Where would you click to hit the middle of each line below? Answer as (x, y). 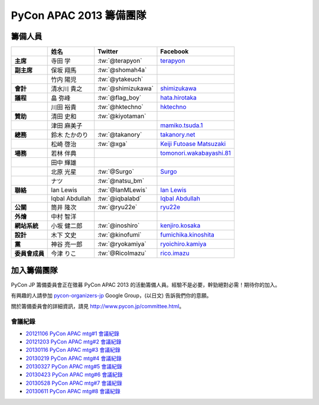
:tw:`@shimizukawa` (126, 89)
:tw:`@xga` (113, 144)
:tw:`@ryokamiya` (122, 244)
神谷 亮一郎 (67, 244)
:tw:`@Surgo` (116, 171)
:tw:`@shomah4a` (122, 70)
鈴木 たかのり (70, 135)
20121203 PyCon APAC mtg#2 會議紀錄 (74, 341)
